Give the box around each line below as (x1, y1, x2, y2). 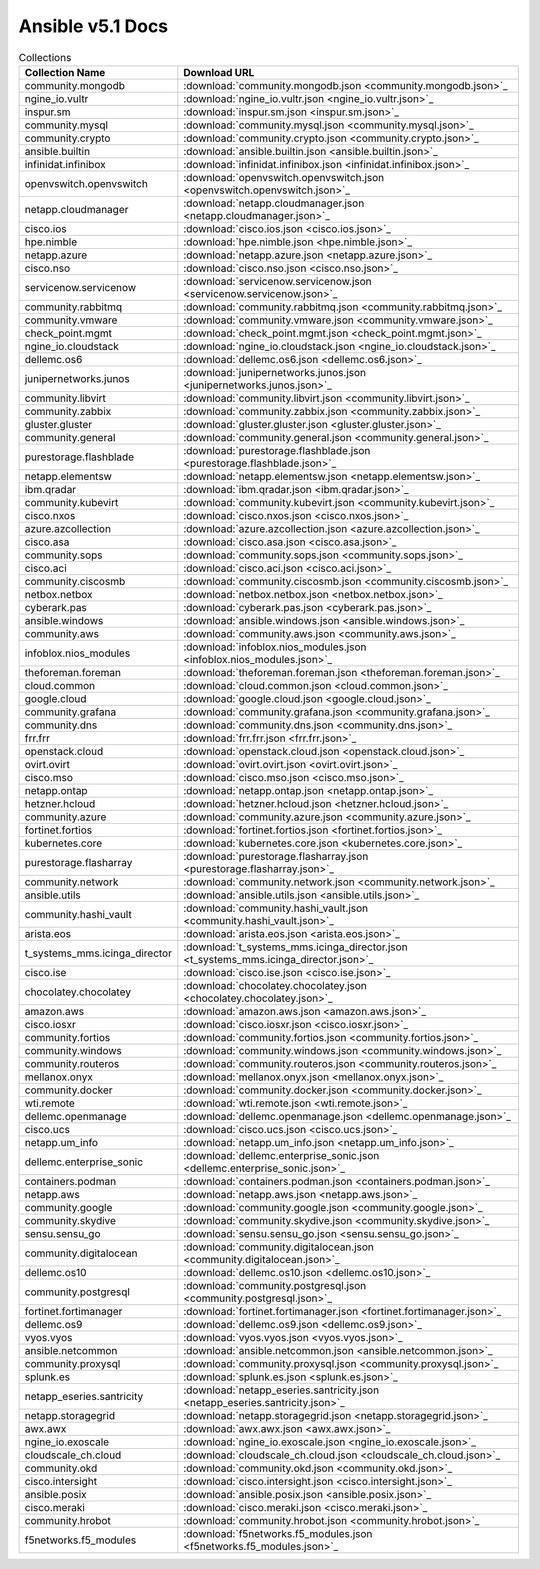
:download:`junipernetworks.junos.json (183, 365, 367, 379)
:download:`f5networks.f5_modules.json (183, 1526, 373, 1540)
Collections (18, 50, 72, 64)
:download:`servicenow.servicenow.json (183, 274, 372, 288)
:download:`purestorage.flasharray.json (183, 849, 369, 863)
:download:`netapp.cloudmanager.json (183, 196, 365, 210)
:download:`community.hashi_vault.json (183, 901, 369, 915)
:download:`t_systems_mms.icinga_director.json (183, 940, 409, 954)
